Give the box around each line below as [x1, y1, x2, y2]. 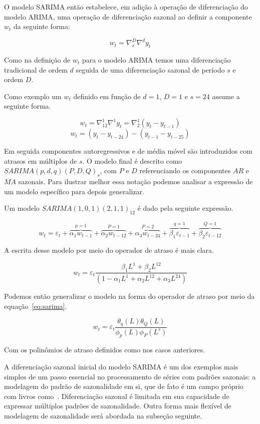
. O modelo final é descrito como [82, 155, 182, 166]
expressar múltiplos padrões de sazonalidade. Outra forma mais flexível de [4, 400, 231, 411]
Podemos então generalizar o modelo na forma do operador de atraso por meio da [4, 291, 255, 301]
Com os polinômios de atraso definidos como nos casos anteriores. [4, 344, 205, 355]
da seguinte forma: [14, 21, 70, 32]
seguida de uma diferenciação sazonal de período [76, 64, 225, 75]
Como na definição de [4, 55, 71, 65]
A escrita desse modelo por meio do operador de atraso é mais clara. [4, 245, 214, 255]
